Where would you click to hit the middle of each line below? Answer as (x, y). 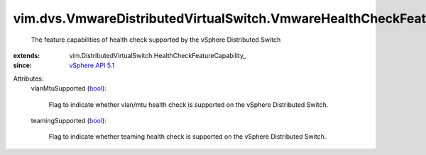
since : (22, 65)
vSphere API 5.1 (92, 65)
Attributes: (28, 79)
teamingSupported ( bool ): (69, 120)
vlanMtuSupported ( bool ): (69, 88)
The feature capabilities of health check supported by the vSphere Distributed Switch (156, 40)
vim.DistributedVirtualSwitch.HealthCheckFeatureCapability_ (158, 55)
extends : (27, 55)
